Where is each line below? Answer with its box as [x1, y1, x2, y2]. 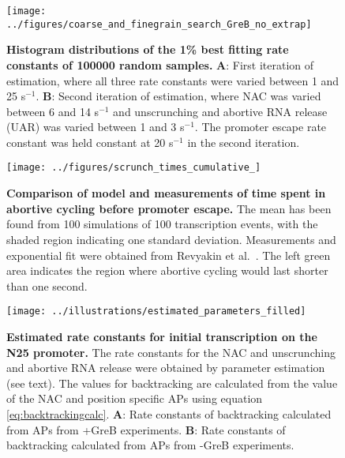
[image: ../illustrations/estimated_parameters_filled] [6, 306, 306, 317]
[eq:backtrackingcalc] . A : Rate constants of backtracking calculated [6, 405, 332, 422]
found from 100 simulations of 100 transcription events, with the [6, 216, 318, 232]
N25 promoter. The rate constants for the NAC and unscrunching [6, 343, 336, 360]
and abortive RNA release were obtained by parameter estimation [6, 359, 325, 376]
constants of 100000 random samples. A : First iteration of [6, 56, 314, 73]
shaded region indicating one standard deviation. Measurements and [6, 231, 336, 247]
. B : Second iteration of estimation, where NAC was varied [36, 88, 321, 104]
